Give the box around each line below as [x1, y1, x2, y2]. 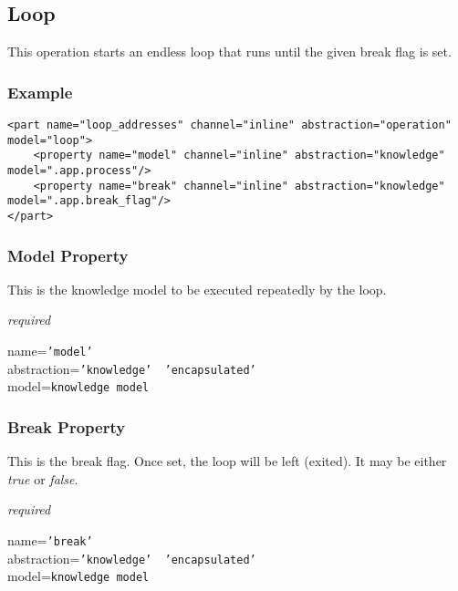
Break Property [7, 415, 126, 438]
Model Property [7, 244, 129, 266]
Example [7, 80, 73, 103]
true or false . [7, 469, 78, 488]
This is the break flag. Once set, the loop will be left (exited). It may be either [7, 451, 447, 471]
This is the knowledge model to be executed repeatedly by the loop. [7, 279, 387, 298]
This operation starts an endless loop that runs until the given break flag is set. [7, 42, 452, 61]
